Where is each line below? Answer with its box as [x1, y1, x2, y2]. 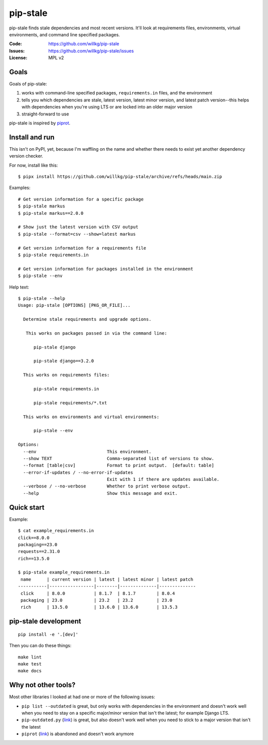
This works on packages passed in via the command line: [25, 330, 167, 336]
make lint [18, 654, 42, 660]
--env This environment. [23, 449, 151, 455]
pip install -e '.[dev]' [18, 632, 78, 637]
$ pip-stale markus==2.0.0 [18, 210, 84, 216]
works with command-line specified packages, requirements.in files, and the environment [21, 90, 212, 96]
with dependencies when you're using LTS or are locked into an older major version [21, 104, 193, 110]
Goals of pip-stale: [9, 81, 47, 87]
